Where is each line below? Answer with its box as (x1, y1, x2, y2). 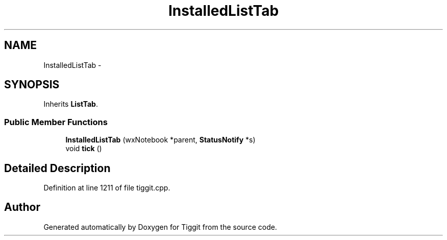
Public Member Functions (4, 116, 108, 127)
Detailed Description (4, 161, 111, 175)
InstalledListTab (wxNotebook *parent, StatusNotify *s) (65, 135, 256, 145)
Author (4, 201, 40, 214)
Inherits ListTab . (43, 100, 98, 109)
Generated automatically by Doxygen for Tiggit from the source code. (43, 222, 277, 231)
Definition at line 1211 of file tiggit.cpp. (43, 183, 170, 193)
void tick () (65, 144, 102, 153)
